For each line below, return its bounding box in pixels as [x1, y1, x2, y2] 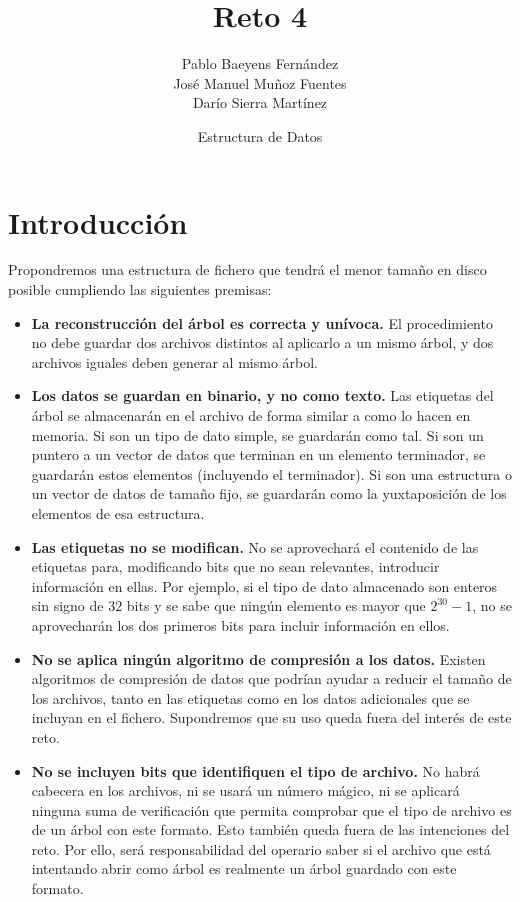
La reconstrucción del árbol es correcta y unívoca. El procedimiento [31, 312, 493, 333]
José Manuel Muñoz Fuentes [173, 72, 347, 93]
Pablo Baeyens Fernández [181, 53, 339, 74]
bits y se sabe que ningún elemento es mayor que [126, 595, 426, 616]
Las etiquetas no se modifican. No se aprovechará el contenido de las [31, 536, 479, 557]
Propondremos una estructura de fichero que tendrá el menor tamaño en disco [8, 259, 487, 280]
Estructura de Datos [197, 125, 323, 146]
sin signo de [31, 595, 104, 616]
